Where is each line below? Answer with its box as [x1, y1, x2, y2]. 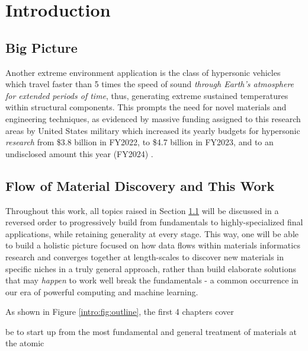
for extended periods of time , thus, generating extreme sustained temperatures [5, 89, 288, 101]
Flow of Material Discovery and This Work [5, 176, 275, 194]
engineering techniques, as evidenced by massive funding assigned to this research [5, 112, 301, 125]
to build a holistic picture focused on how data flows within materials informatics [5, 239, 300, 251]
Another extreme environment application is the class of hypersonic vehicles [5, 66, 281, 78]
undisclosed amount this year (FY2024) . [5, 147, 153, 159]
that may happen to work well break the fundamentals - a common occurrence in [5, 274, 299, 286]
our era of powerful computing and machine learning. [5, 285, 198, 298]
